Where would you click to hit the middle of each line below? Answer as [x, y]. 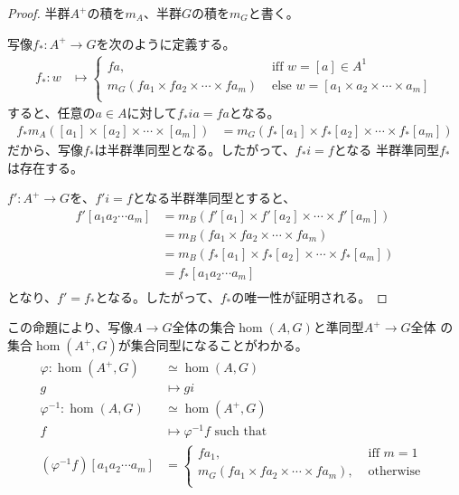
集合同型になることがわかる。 [219, 345]
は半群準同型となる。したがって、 [195, 149]
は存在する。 [45, 167]
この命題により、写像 [70, 327]
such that [241, 432]
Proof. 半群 [39, 13]
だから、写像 [45, 149]
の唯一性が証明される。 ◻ [309, 296]
